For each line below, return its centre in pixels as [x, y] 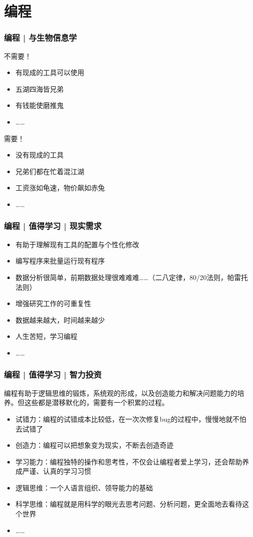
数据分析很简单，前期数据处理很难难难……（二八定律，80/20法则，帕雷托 [132, 277]
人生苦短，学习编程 [46, 336]
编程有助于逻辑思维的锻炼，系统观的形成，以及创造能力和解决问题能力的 [121, 393]
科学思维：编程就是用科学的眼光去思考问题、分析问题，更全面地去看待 [129, 504]
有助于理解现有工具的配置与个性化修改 [77, 244]
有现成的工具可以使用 [50, 72]
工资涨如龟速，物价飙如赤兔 [60, 188]
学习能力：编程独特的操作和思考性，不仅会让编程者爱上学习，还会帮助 [129, 461]
